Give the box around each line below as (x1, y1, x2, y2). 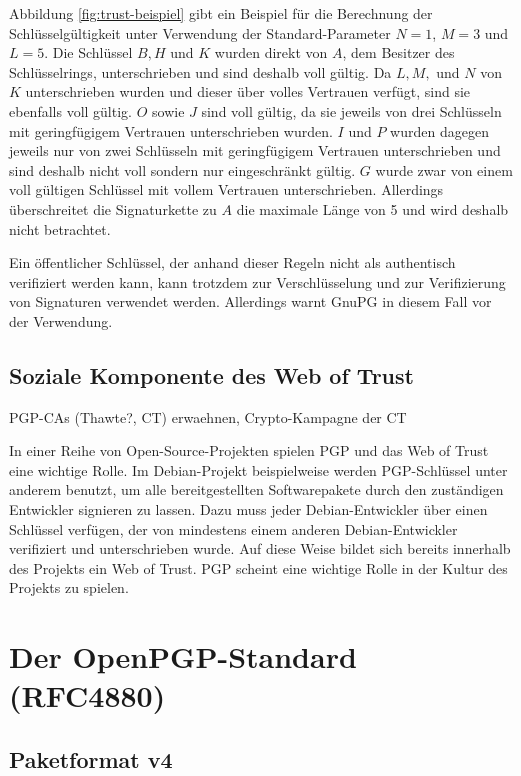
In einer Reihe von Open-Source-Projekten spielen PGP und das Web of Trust (9, 440, 489, 461)
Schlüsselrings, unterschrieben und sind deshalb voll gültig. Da (9, 61, 392, 82)
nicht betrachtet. (9, 218, 111, 239)
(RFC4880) (9, 675, 166, 716)
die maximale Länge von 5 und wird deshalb (236, 198, 509, 219)
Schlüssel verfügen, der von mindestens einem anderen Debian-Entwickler (9, 518, 458, 539)
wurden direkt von (214, 42, 328, 63)
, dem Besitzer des (342, 42, 455, 63)
